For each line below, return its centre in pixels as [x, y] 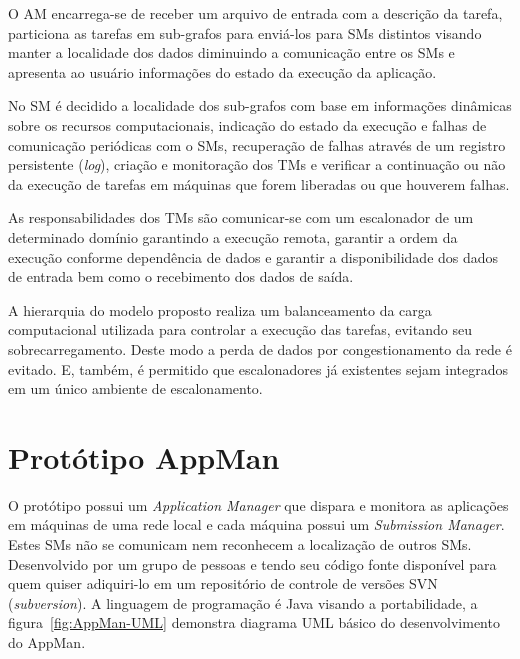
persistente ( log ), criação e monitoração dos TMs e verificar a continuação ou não [257, 164]
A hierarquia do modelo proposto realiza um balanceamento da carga [220, 309]
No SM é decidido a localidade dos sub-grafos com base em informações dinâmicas [260, 105]
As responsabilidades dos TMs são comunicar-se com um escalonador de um [241, 217]
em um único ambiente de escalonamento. [135, 388]
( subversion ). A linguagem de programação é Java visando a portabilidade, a [243, 602]
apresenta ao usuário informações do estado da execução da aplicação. [222, 71]
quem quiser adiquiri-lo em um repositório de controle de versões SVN [223, 583]
